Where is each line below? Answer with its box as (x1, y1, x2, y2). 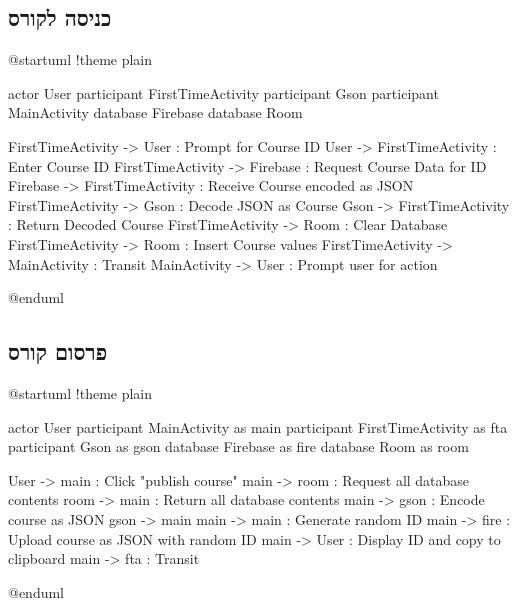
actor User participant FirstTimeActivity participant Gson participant (8, 82, 439, 103)
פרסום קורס (8, 336, 108, 367)
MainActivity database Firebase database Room (8, 102, 303, 123)
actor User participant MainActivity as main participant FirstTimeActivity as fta (8, 416, 508, 437)
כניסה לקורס (8, 2, 112, 33)
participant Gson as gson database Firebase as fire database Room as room (8, 436, 469, 457)
